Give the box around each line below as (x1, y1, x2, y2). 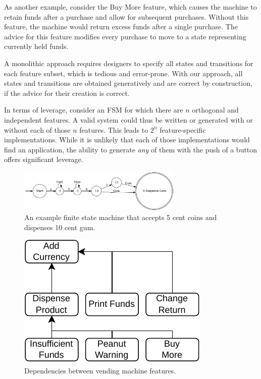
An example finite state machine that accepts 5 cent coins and (24, 212, 217, 223)
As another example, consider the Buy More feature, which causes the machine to (4, 2, 257, 12)
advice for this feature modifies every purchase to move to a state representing (4, 31, 246, 41)
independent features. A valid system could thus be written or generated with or (4, 114, 253, 125)
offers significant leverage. (4, 154, 83, 165)
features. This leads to (79, 124, 148, 135)
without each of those (4, 124, 71, 135)
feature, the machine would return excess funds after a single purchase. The (4, 21, 238, 32)
